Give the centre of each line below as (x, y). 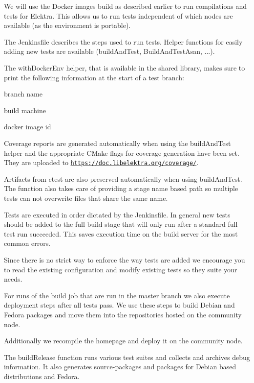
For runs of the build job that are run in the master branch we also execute (117, 295)
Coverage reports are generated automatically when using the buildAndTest (117, 143)
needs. (13, 279)
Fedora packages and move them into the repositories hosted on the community (123, 314)
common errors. (27, 243)
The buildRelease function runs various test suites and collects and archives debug (127, 357)
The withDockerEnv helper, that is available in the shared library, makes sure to (125, 67)
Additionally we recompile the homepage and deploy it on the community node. (123, 341)
